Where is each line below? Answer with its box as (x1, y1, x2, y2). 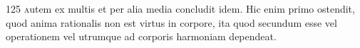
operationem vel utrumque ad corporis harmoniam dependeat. (6, 29, 277, 44)
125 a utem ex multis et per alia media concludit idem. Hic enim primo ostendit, (6, 1, 355, 16)
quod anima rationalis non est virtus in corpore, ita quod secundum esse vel (6, 15, 337, 30)
